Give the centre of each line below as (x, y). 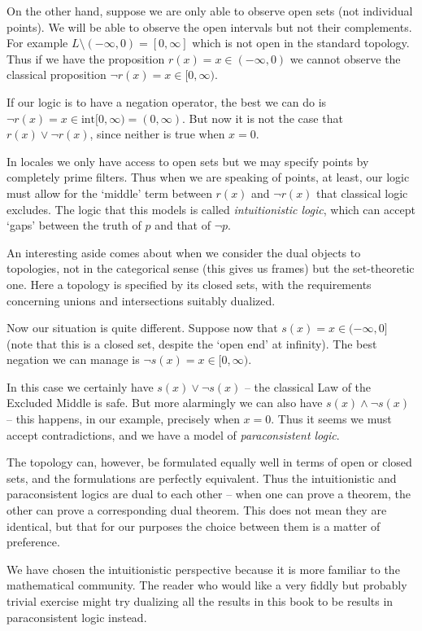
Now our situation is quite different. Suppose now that (142, 328)
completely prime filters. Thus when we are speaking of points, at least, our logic (208, 177)
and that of (183, 225)
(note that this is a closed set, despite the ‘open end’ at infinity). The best (192, 343)
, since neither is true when (157, 134)
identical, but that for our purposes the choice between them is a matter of (194, 526)
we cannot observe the (345, 58)
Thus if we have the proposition (86, 58)
